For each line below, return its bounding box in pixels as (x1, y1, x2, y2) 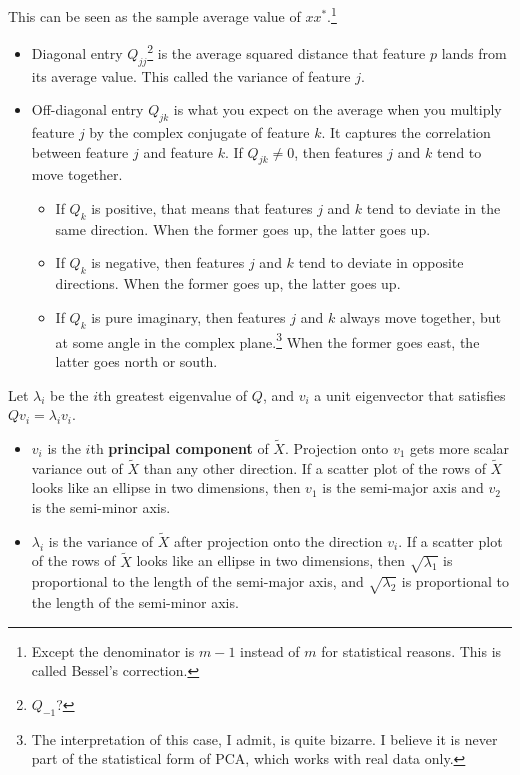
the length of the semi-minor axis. (31, 592, 239, 613)
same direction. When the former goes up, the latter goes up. (55, 218, 431, 239)
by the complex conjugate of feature (89, 122, 310, 143)
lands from (441, 42, 507, 63)
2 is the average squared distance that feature (147, 40, 426, 63)
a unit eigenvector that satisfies (314, 384, 506, 405)
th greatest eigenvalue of (98, 384, 248, 405)
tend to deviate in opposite (298, 252, 464, 273)
